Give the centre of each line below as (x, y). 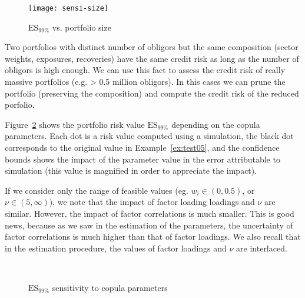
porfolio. (20, 105)
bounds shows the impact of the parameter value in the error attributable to (142, 159)
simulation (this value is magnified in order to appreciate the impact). (131, 170)
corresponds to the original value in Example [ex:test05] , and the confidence (142, 147)
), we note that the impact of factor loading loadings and (152, 202)
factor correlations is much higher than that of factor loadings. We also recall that (153, 236)
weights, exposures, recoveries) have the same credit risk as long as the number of (152, 58)
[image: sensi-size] (69, 8)
